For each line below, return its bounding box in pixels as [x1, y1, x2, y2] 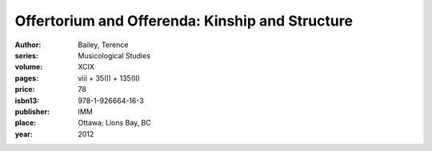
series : [14, 50, 39, 60]
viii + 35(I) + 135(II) [78, 73, 140, 83]
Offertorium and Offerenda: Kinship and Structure [14, 12, 354, 30]
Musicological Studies [78, 50, 151, 60]
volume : [14, 62, 43, 72]
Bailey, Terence [78, 40, 129, 50]
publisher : [14, 106, 50, 116]
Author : [14, 40, 42, 50]
